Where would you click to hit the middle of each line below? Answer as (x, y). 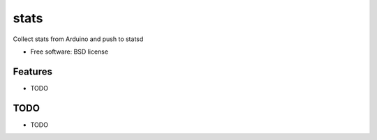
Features (32, 71)
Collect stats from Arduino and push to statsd (78, 39)
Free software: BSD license (69, 52)
